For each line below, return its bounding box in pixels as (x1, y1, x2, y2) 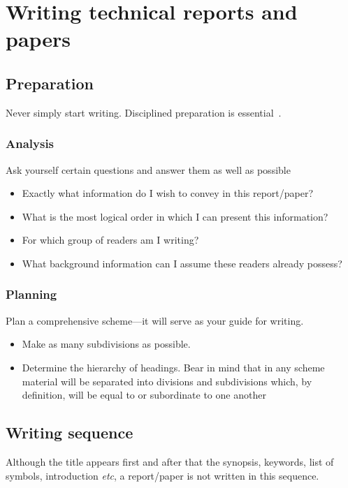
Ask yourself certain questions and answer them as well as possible (6, 162, 291, 177)
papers (6, 24, 71, 53)
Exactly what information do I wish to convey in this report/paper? (22, 186, 314, 200)
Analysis (6, 135, 55, 152)
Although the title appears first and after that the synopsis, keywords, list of (6, 454, 334, 468)
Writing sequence (6, 422, 133, 443)
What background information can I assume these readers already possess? (22, 256, 342, 270)
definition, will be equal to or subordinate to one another (22, 387, 266, 402)
